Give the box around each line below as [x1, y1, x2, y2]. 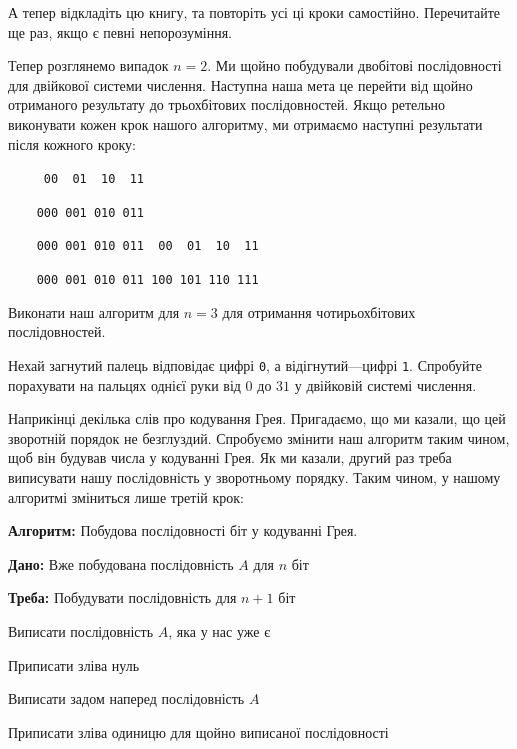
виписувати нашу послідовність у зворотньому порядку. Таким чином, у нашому [8, 467, 501, 487]
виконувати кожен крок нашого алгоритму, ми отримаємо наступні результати [8, 113, 483, 134]
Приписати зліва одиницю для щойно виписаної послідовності [8, 721, 389, 742]
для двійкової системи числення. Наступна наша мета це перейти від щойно [8, 74, 473, 95]
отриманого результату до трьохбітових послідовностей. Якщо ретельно [8, 94, 446, 115]
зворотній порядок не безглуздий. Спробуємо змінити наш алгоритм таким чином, [8, 427, 510, 448]
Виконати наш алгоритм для [8, 301, 180, 322]
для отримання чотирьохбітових [222, 301, 416, 322]
